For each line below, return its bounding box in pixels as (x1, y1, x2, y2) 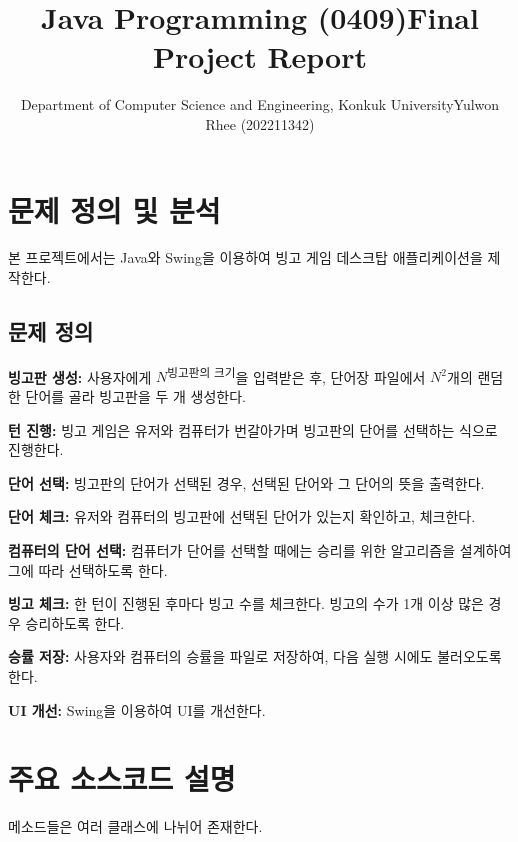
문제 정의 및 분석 (8, 189, 221, 230)
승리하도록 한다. (25, 612, 125, 633)
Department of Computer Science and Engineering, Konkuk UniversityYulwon (20, 94, 500, 115)
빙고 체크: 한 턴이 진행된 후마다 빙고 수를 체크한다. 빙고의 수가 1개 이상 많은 (8, 593, 484, 614)
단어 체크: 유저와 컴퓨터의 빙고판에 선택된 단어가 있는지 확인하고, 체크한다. (8, 506, 476, 527)
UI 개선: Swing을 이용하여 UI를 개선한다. (8, 699, 266, 720)
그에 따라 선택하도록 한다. (8, 559, 168, 580)
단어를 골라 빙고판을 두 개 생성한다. (25, 386, 246, 407)
